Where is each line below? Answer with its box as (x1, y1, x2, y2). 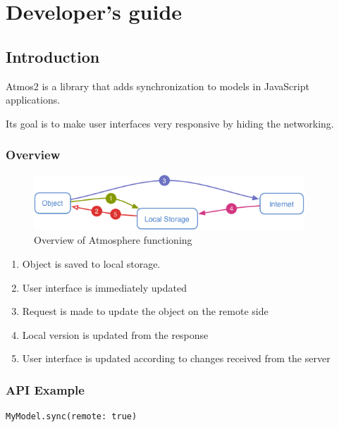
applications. (6, 92, 61, 107)
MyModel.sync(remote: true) (6, 411, 137, 422)
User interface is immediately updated (22, 280, 187, 295)
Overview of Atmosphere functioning (34, 233, 192, 247)
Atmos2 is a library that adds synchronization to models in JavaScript (6, 78, 309, 93)
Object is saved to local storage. (22, 256, 161, 271)
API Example (6, 380, 85, 398)
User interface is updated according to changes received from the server (22, 351, 331, 366)
